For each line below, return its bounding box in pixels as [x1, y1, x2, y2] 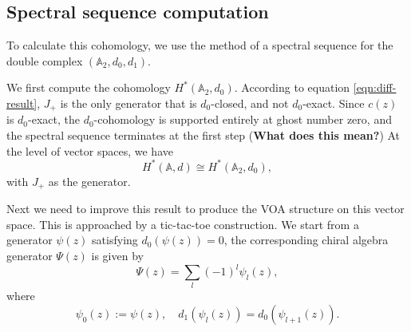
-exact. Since [302, 94, 365, 111]
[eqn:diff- [353, 79, 397, 96]
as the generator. [48, 172, 131, 189]
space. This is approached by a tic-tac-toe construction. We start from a [6, 215, 359, 232]
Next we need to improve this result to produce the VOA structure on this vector [6, 200, 405, 217]
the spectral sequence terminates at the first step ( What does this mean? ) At [6, 127, 401, 144]
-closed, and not [211, 94, 289, 111]
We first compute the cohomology [6, 79, 171, 96]
